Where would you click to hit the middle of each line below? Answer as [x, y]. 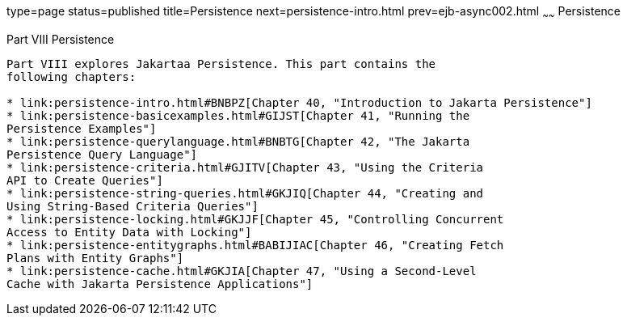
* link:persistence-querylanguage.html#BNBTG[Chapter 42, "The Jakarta [238, 141]
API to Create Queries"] [85, 180]
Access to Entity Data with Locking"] [129, 232]
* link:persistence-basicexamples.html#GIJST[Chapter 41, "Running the [238, 115]
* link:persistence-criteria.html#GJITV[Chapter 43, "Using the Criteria [245, 167]
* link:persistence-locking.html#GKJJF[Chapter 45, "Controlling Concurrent [255, 219]
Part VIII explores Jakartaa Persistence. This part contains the [221, 64]
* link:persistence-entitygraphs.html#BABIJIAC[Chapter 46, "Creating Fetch [255, 245]
